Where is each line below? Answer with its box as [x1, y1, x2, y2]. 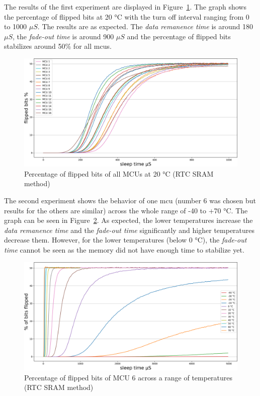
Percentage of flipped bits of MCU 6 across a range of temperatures [24, 372, 233, 382]
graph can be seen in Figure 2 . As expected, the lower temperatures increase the [4, 215, 253, 225]
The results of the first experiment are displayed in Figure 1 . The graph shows [4, 2, 246, 12]
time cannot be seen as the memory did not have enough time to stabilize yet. [4, 245, 244, 255]
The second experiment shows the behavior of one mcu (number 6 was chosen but [4, 195, 256, 206]
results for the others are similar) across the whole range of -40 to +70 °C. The [4, 205, 248, 215]
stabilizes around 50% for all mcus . [4, 41, 112, 51]
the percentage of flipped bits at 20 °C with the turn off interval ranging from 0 [4, 11, 249, 22]
